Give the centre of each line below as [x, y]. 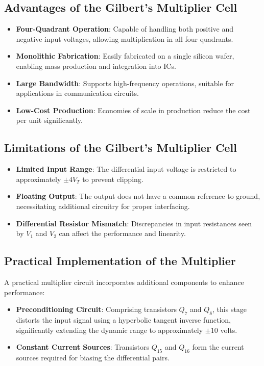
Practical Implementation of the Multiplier [120, 261]
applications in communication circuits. [77, 93]
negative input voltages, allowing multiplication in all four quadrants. [125, 38]
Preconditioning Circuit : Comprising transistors [96, 309]
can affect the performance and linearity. [122, 233]
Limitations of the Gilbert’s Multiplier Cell [121, 148]
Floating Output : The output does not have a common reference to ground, [138, 196]
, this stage [230, 309]
